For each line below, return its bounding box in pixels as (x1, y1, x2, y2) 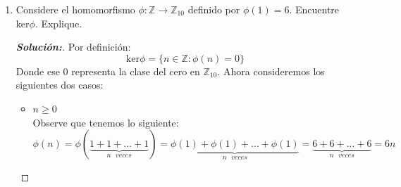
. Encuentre (289, 2, 340, 16)
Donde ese (16, 63, 60, 78)
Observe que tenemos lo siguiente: (32, 115, 179, 129)
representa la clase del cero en (71, 63, 200, 78)
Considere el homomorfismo (16, 2, 135, 16)
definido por (187, 2, 240, 16)
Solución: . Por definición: (16, 39, 131, 54)
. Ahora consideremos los (217, 63, 325, 78)
